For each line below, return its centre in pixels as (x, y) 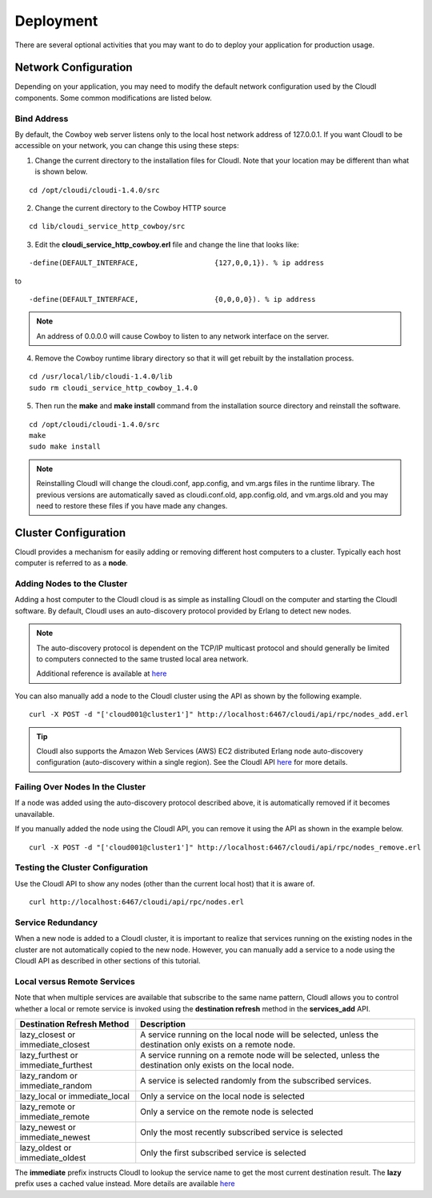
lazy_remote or (48, 1107)
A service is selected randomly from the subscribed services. (256, 1081)
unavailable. (35, 814)
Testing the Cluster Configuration (81, 867)
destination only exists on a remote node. (218, 1045)
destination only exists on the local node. (217, 1065)
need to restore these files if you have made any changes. (132, 505)
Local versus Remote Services (75, 981)
